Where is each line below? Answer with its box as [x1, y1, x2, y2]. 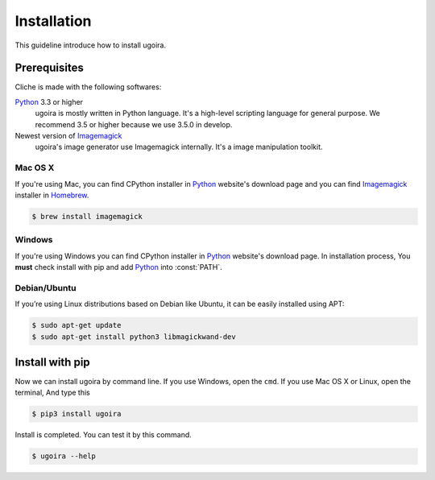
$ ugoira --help [31, 452, 97, 461]
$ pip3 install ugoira [31, 409, 122, 419]
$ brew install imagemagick [31, 212, 143, 221]
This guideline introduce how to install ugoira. [14, 40, 167, 50]
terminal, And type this [14, 387, 90, 398]
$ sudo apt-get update [31, 321, 122, 330]
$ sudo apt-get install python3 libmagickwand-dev [31, 332, 237, 341]
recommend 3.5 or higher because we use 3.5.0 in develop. [35, 119, 233, 129]
